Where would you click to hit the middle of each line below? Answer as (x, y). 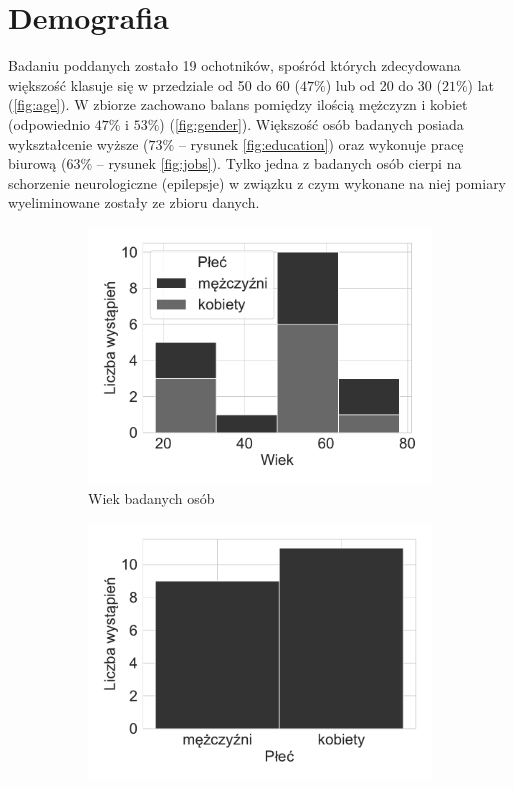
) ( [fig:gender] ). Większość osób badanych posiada (311, 123)
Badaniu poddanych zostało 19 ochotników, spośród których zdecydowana (234, 65)
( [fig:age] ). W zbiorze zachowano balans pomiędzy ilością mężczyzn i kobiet (238, 104)
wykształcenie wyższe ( (78, 143)
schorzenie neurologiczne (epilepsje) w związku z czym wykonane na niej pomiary (257, 182)
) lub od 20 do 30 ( (383, 84)
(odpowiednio (49, 123)
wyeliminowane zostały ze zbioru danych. (134, 202)
